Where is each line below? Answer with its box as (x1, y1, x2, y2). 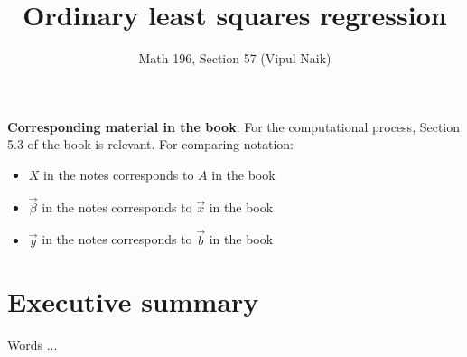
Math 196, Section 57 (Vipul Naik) (138, 49, 332, 68)
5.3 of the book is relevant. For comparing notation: (7, 135, 294, 154)
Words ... (7, 335, 58, 354)
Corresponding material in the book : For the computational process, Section (7, 117, 461, 136)
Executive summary (7, 283, 259, 320)
